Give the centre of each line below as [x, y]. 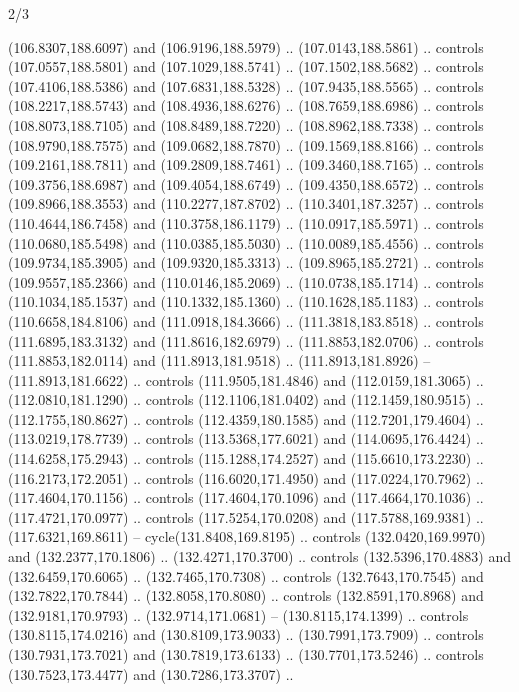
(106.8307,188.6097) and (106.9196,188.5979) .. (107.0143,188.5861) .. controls [246, 46]
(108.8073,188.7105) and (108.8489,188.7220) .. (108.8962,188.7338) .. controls [246, 124]
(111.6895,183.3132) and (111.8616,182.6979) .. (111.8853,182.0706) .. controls [246, 340]
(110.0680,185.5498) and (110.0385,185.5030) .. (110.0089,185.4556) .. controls [246, 242]
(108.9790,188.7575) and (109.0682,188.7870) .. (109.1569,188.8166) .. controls [246, 144]
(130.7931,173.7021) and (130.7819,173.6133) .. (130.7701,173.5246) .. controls [246, 654]
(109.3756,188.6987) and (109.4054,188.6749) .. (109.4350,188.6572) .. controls [246, 183]
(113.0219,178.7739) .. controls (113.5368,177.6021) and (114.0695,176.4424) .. [246, 438]
